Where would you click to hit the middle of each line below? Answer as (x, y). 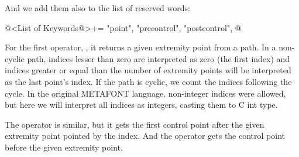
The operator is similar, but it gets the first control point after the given (135, 124)
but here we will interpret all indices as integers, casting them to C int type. (141, 105)
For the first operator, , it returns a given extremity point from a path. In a (140, 47)
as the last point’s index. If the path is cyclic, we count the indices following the (148, 81)
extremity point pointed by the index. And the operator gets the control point (145, 136)
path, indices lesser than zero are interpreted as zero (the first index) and (159, 58)
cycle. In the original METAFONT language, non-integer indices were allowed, (145, 93)
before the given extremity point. (64, 147)
